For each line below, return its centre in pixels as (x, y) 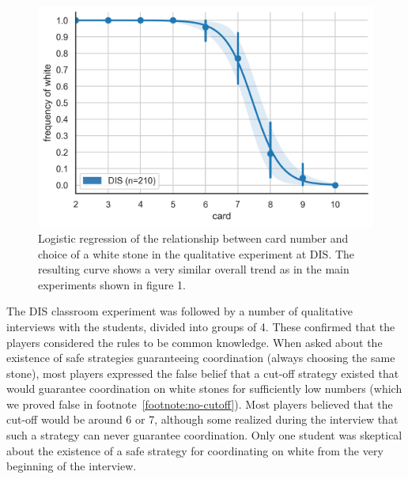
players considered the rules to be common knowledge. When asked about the (195, 342)
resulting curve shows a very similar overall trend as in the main (194, 269)
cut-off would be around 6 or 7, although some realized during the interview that (202, 419)
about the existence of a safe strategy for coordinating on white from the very (195, 450)
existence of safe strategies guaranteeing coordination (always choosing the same (201, 358)
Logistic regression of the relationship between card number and (193, 238)
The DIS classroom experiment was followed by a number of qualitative (180, 311)
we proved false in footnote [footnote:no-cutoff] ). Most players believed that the (200, 404)
